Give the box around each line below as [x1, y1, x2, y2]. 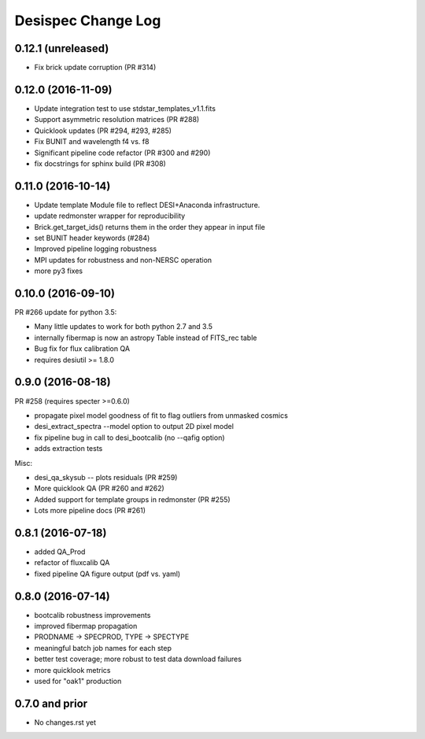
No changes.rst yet [34, 717, 96, 727]
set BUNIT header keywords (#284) [34, 233, 150, 242]
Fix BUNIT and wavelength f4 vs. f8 [34, 137, 150, 146]
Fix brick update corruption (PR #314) [34, 63, 157, 72]
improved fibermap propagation [34, 622, 138, 631]
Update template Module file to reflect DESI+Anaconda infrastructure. [34, 200, 261, 209]
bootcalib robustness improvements [34, 610, 151, 619]
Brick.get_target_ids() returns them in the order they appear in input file [34, 222, 265, 231]
